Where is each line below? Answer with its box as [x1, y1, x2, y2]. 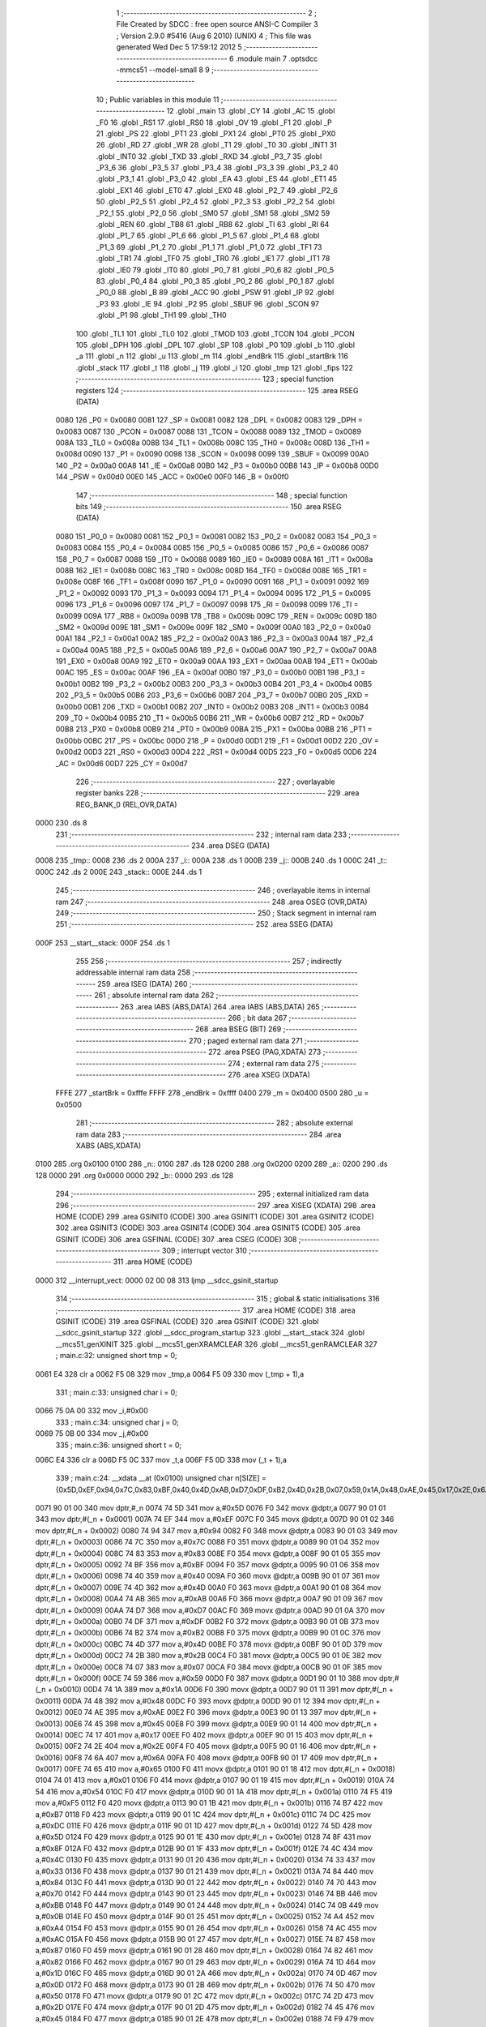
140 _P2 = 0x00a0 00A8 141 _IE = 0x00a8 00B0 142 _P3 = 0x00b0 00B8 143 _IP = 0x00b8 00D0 [55, 461, 379, 470]
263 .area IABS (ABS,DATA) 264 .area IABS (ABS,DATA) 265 [120, 1001, 320, 1011]
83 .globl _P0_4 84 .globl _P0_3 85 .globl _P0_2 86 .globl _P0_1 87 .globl [96, 276, 335, 285]
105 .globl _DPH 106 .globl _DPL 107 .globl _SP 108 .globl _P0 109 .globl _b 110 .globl [75, 340, 356, 349]
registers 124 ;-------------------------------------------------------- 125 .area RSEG [75, 385, 359, 395]
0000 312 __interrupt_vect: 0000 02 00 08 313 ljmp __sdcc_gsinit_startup [35, 1275, 279, 1285]
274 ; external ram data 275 [228, 1058, 320, 1068]
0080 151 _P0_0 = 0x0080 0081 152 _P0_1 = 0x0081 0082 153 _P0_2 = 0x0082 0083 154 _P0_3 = [55, 531, 377, 541]
